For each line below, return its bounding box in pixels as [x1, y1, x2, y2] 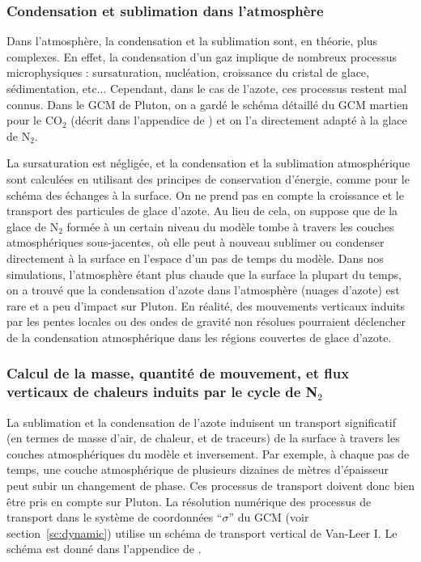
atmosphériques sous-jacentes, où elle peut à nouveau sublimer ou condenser [6, 234, 385, 251]
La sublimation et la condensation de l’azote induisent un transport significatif [6, 413, 396, 430]
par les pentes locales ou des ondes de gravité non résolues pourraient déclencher [6, 313, 406, 330]
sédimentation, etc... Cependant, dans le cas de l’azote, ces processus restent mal [6, 80, 407, 96]
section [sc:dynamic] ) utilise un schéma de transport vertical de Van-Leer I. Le [6, 524, 398, 541]
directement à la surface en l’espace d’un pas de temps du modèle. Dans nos [6, 249, 384, 266]
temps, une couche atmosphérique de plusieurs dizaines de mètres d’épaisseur [6, 461, 389, 478]
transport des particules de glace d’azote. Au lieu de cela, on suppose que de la [6, 202, 398, 219]
